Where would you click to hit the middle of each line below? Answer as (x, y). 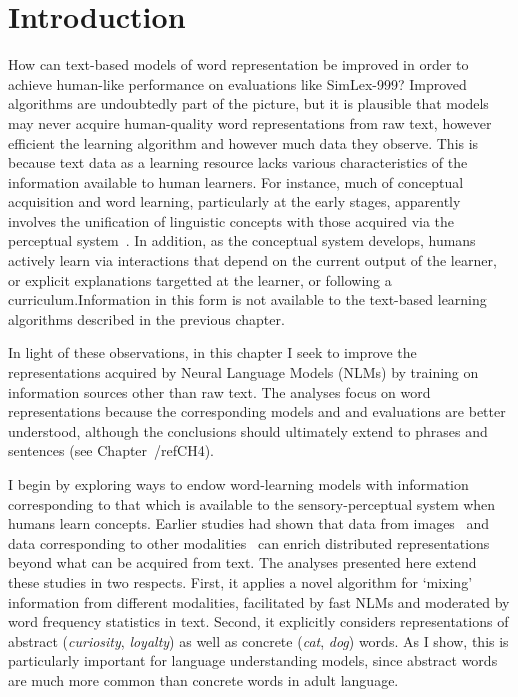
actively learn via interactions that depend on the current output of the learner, (252, 260)
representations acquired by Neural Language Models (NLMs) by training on (243, 372)
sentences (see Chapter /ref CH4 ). (111, 450)
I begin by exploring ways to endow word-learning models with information (238, 484)
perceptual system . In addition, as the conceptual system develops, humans (242, 240)
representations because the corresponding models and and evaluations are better (257, 411)
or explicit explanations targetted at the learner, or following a (200, 279)
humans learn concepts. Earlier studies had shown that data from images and (249, 523)
